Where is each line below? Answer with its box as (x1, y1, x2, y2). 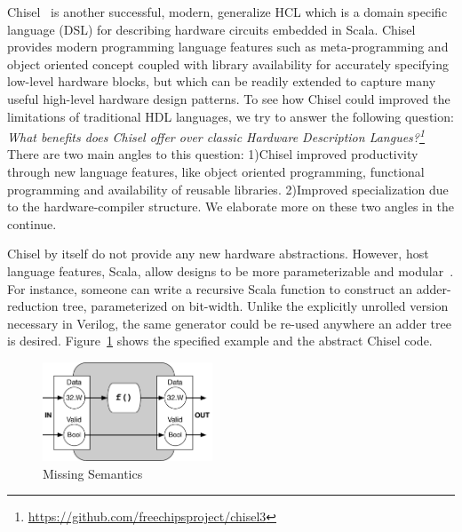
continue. (7, 214, 57, 233)
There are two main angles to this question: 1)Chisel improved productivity (7, 145, 418, 163)
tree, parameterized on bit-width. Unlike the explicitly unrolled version (62, 297, 449, 315)
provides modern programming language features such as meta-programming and (7, 37, 449, 56)
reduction (7, 297, 59, 315)
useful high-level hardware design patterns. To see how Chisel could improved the (7, 89, 450, 107)
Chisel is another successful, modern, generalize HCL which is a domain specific (7, 3, 448, 20)
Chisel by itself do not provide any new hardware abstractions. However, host (7, 244, 429, 263)
